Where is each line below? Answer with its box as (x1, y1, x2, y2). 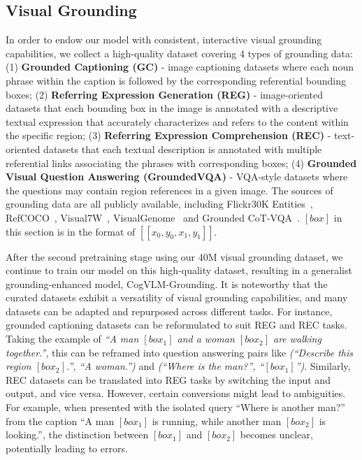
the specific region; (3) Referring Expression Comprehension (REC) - (6, 128, 331, 143)
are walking (273, 331, 321, 346)
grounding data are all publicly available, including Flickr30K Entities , (6, 196, 313, 211)
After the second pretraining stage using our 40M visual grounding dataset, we (6, 249, 343, 264)
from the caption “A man (6, 413, 115, 428)
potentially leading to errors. (6, 440, 128, 455)
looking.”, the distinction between (6, 427, 149, 442)
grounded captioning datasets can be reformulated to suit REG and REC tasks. (6, 317, 347, 332)
